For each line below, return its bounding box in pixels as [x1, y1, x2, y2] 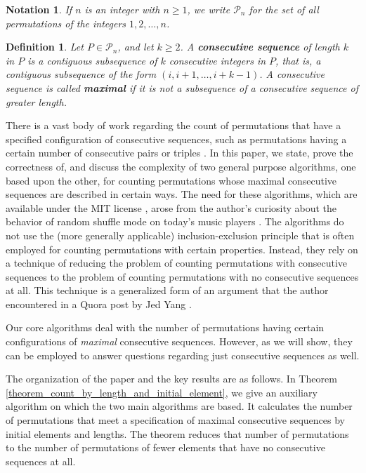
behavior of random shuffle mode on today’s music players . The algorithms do [6, 214, 344, 229]
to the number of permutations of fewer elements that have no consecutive [6, 440, 325, 455]
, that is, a [275, 53, 321, 67]
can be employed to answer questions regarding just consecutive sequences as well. [6, 347, 360, 362]
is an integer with [84, 2, 160, 16]
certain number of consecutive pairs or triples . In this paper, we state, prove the [6, 145, 353, 160]
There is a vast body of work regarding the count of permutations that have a [6, 118, 341, 133]
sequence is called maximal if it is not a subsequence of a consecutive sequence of [6, 80, 358, 95]
